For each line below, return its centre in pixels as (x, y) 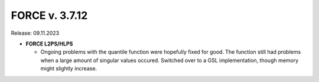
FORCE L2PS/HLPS (49, 44)
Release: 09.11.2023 (35, 33)
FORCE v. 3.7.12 (49, 15)
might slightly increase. (69, 68)
